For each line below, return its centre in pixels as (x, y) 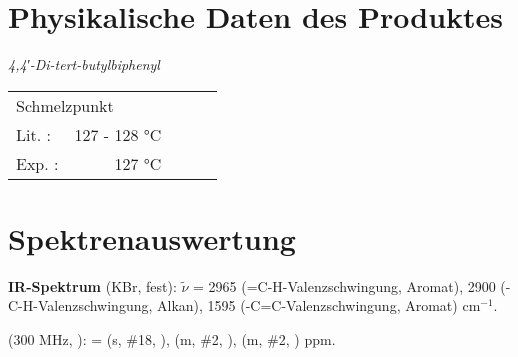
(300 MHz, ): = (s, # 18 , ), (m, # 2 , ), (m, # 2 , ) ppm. (172, 339)
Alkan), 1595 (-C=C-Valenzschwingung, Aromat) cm (319, 305)
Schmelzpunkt (65, 105)
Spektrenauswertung (152, 237)
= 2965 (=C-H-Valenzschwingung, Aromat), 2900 (344, 285)
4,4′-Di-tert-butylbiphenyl (84, 64)
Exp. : (37, 163)
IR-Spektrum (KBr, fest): (92, 285)
